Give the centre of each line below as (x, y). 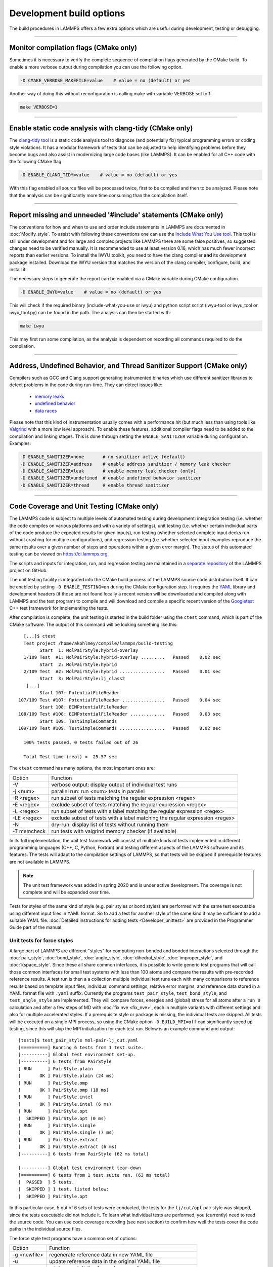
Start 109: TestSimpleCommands (78, 721)
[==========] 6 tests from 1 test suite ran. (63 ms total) (94, 1175)
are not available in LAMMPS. (40, 862)
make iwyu (32, 326)
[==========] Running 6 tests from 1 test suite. (81, 1047)
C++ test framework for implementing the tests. (59, 608)
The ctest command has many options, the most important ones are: (82, 768)
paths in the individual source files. (45, 1229)
